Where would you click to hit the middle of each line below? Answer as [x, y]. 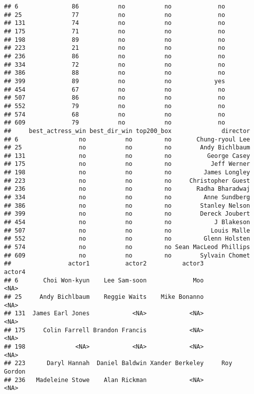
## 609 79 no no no [115, 123]
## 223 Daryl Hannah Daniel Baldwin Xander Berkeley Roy [118, 363]
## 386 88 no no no [115, 73]
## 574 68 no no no [115, 114]
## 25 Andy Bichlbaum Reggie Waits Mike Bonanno [104, 297]
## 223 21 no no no [115, 48]
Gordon [15, 371]
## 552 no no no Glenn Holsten [127, 239]
